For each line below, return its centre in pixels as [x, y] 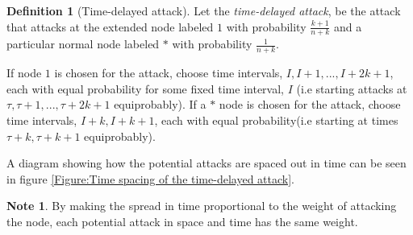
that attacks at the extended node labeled [110, 26]
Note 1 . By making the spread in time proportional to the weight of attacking [202, 206]
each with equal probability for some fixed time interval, [145, 88]
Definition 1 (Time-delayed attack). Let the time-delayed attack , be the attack [204, 10]
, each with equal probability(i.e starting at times [276, 120]
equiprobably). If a [160, 104]
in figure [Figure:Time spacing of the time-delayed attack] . [150, 178]
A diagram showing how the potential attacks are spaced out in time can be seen [206, 163]
